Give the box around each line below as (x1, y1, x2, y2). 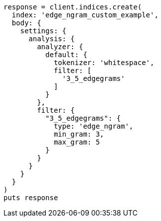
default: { (45, 51, 87, 59)
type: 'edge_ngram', (54, 122, 134, 130)
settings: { (20, 27, 67, 35)
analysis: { (28, 35, 75, 43)
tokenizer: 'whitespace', (54, 59, 155, 67)
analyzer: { (37, 43, 83, 51)
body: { (11, 19, 41, 27)
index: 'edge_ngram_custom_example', (11, 11, 159, 19)
